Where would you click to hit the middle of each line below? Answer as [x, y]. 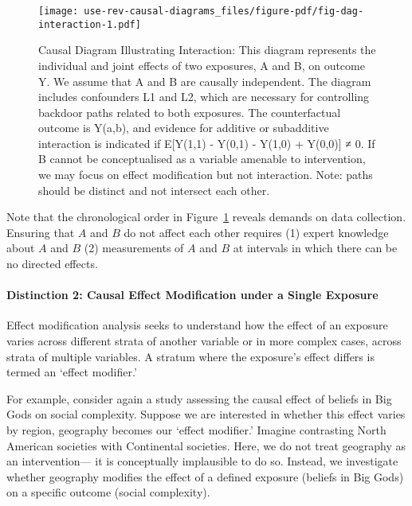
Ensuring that [41, 232]
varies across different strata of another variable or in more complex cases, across [204, 341]
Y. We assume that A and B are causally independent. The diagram [205, 81]
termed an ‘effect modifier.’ [72, 372]
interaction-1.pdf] [90, 24]
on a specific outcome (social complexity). [108, 492]
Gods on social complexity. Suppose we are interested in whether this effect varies [206, 414]
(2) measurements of [134, 248]
